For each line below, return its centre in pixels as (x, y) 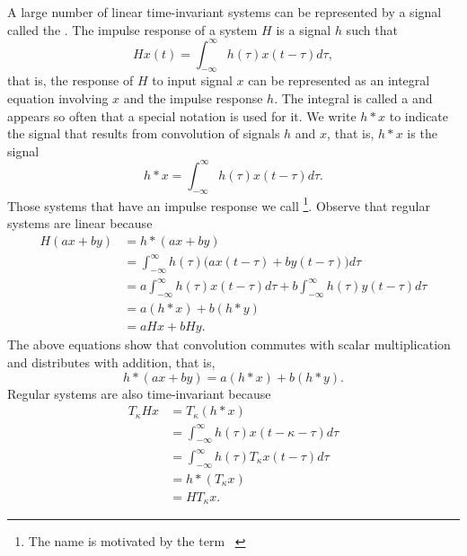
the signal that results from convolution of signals (144, 133)
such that (372, 29)
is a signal (304, 29)
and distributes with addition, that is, (111, 362)
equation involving (58, 98)
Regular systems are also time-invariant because (139, 393)
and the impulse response (193, 98)
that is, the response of (70, 80)
